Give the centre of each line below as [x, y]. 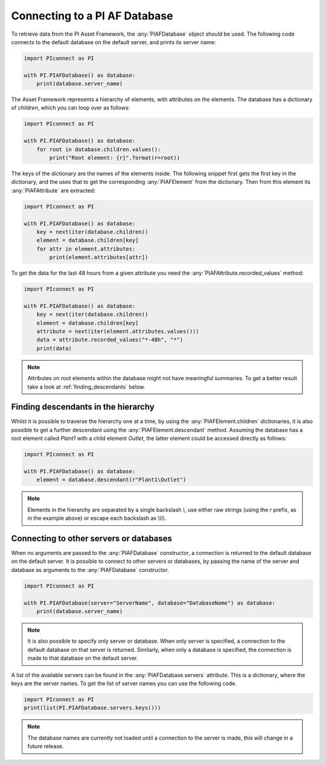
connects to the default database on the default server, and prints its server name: [114, 42]
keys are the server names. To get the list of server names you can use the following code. [124, 683]
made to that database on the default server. [83, 658]
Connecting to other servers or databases [91, 538]
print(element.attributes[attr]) [99, 258]
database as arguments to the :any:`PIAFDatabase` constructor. [90, 570]
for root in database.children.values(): [99, 149]
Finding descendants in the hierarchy [83, 407]
